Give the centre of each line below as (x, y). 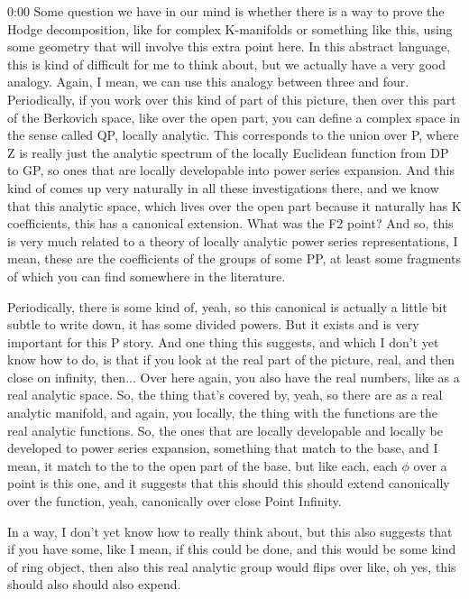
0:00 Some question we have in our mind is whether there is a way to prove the (226, 11)
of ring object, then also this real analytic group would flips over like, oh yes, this (232, 566)
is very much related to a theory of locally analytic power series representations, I (233, 240)
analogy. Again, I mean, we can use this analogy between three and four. (208, 82)
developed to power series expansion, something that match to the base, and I (223, 448)
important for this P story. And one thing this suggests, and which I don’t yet (223, 341)
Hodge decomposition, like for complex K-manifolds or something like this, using (230, 28)
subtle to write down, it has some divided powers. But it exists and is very (213, 324)
